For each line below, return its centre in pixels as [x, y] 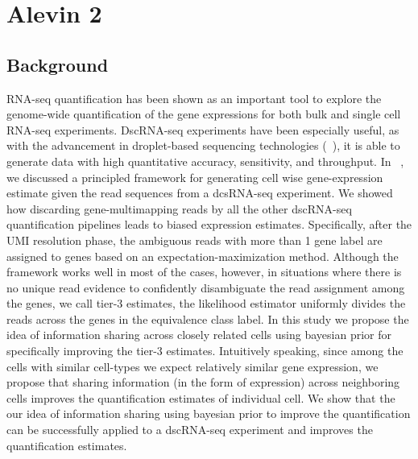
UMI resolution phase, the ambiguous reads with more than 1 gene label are [195, 240]
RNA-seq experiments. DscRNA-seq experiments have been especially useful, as [203, 129]
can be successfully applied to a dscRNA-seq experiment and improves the [190, 430]
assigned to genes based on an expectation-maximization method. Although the [203, 256]
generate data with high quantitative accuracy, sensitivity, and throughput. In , [205, 161]
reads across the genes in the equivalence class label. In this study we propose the [208, 318]
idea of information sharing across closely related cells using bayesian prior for [199, 335]
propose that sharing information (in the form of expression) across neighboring [203, 382]
